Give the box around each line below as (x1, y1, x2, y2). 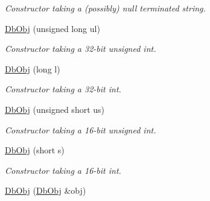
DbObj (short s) (5, 144, 65, 156)
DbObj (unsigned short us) (5, 103, 105, 115)
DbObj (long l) (5, 62, 60, 75)
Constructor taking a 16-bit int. (5, 164, 121, 176)
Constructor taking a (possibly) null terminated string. (5, 2, 206, 14)
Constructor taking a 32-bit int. (5, 83, 121, 95)
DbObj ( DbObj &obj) (5, 184, 86, 197)
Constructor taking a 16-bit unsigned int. (5, 123, 156, 136)
